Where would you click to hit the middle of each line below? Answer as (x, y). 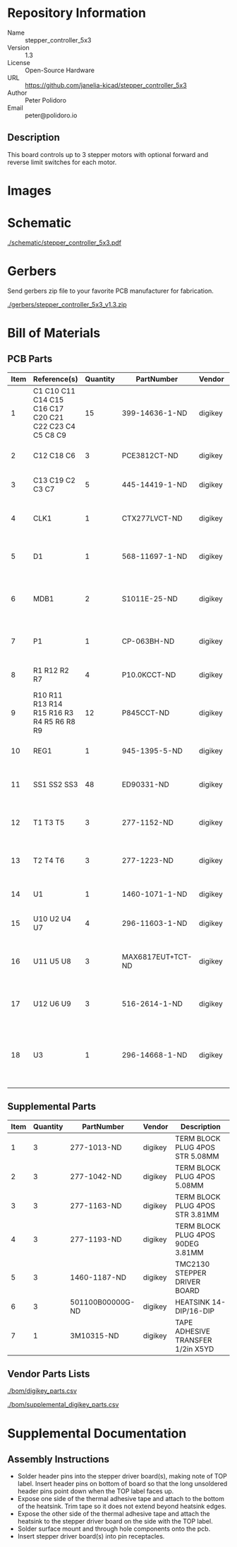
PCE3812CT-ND (150, 456)
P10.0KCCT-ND (149, 675)
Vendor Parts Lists (49, 1374)
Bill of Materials (54, 333)
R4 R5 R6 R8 (54, 722)
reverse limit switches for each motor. (62, 162)
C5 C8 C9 (50, 435)
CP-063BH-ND (148, 641)
